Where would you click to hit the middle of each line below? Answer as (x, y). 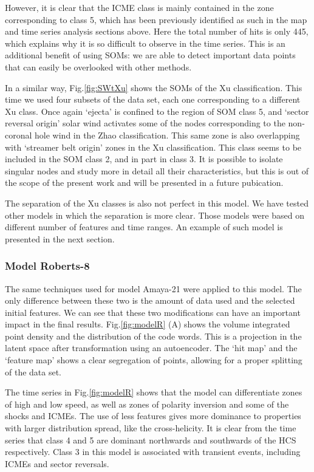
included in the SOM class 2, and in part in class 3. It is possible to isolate (144, 159)
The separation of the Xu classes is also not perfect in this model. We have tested (157, 203)
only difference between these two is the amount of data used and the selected (150, 300)
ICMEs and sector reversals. (57, 463)
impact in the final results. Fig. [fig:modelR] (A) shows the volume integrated (148, 324)
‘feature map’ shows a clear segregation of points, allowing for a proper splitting (154, 360)
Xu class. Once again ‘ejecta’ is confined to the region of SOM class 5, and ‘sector (157, 111)
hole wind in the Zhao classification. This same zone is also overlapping (167, 135)
